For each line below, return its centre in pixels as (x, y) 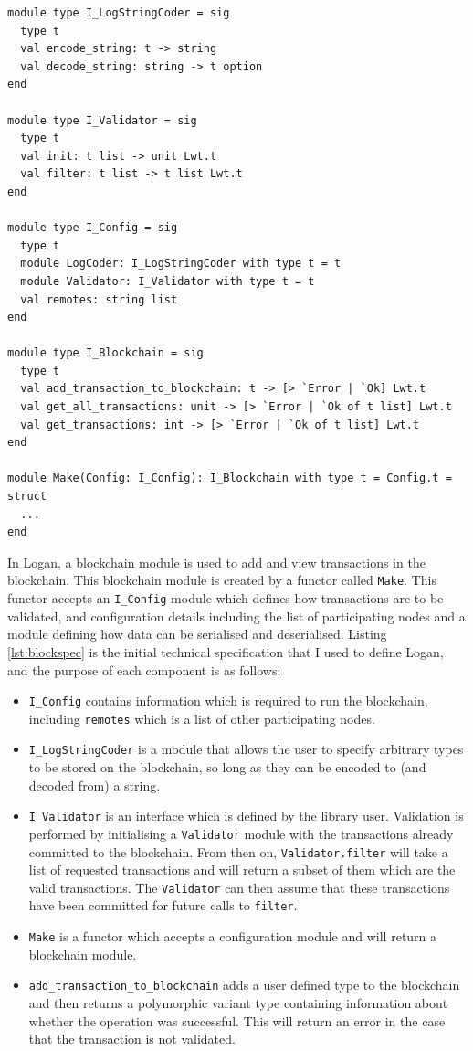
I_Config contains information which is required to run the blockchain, (228, 701)
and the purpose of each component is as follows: (144, 669)
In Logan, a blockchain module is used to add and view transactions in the (216, 562)
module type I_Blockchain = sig (105, 353)
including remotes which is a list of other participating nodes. (202, 718)
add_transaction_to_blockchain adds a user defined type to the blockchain (244, 985)
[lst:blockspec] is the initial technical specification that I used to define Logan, (226, 651)
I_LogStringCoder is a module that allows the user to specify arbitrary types (246, 749)
